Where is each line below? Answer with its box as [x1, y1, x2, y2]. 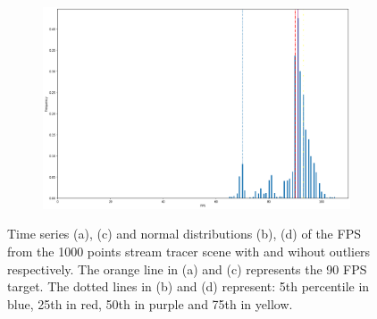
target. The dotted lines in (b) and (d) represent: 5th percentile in [7, 277, 370, 296]
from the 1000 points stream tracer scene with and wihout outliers [7, 241, 371, 260]
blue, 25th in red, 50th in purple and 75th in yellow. [7, 294, 293, 313]
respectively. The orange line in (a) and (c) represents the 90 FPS [7, 259, 367, 278]
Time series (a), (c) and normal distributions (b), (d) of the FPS [7, 224, 361, 243]
